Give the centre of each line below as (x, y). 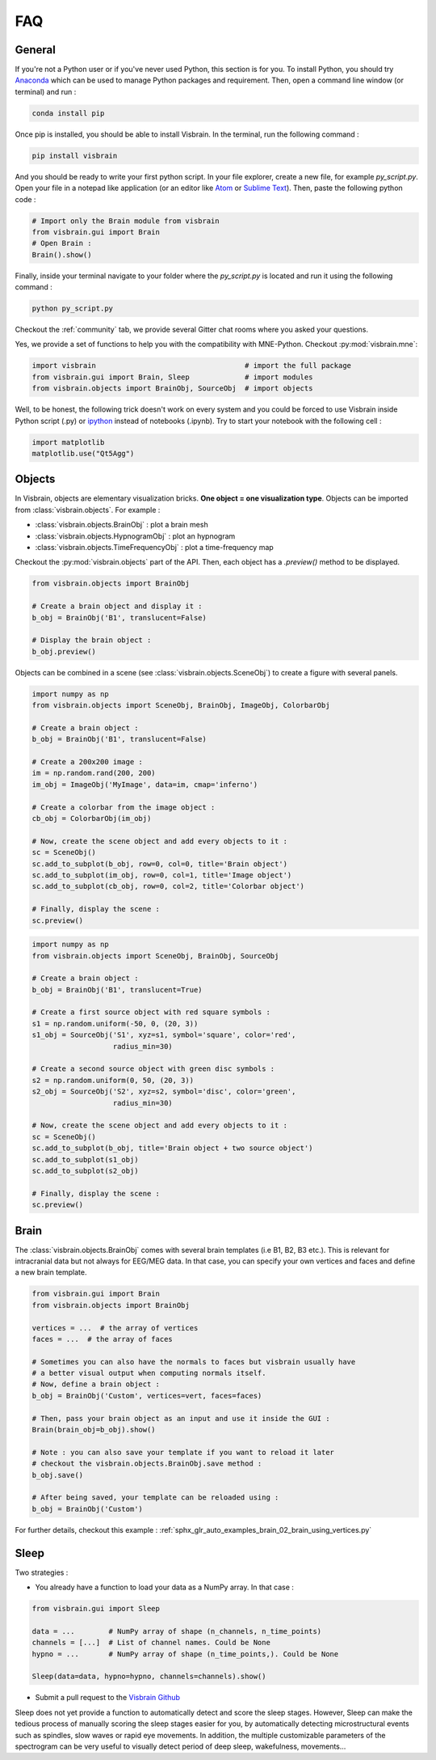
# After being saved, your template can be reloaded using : (155, 1498)
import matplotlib (68, 442)
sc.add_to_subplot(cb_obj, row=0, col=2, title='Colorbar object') (168, 886)
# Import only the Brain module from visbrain (126, 221)
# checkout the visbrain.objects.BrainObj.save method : (147, 1464)
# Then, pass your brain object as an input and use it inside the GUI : (181, 1418)
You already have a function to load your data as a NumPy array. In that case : (165, 1587)
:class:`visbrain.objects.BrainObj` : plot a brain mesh (122, 525)
